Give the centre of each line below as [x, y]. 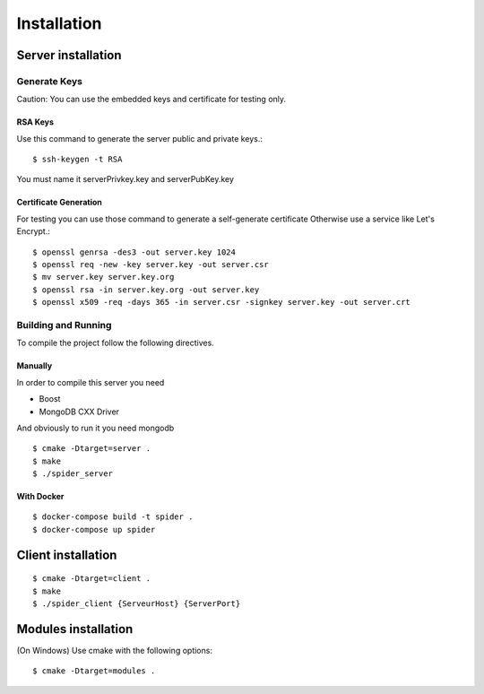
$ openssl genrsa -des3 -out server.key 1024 [134, 252]
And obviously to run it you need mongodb [95, 428]
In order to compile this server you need [91, 382]
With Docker [40, 497]
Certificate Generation [59, 203]
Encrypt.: [34, 231]
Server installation [69, 55]
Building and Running [64, 325]
